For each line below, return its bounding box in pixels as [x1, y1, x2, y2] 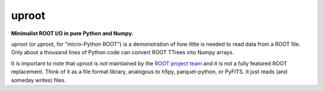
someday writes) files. [11, 76, 66, 83]
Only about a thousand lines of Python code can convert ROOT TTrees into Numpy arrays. [11, 49, 234, 56]
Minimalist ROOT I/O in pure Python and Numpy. [11, 30, 134, 37]
